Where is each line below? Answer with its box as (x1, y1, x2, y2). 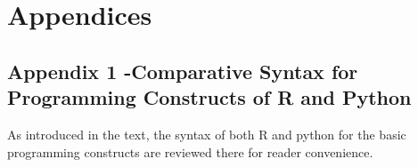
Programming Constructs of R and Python (7, 83, 412, 111)
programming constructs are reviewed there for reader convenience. (7, 142, 373, 161)
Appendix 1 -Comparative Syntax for (7, 57, 358, 84)
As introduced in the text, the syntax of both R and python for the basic (7, 124, 406, 143)
